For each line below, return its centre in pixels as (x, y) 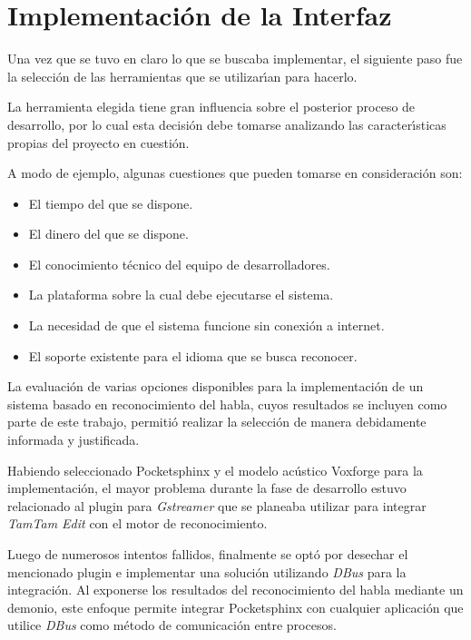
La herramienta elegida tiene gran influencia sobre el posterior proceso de (211, 107)
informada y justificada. (74, 440)
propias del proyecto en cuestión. (98, 142)
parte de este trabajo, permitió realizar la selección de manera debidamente (217, 422)
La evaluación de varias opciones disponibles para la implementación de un (216, 386)
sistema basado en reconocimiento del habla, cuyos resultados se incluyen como (227, 404)
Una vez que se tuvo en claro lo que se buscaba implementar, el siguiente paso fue (235, 59)
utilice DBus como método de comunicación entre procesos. (172, 625)
